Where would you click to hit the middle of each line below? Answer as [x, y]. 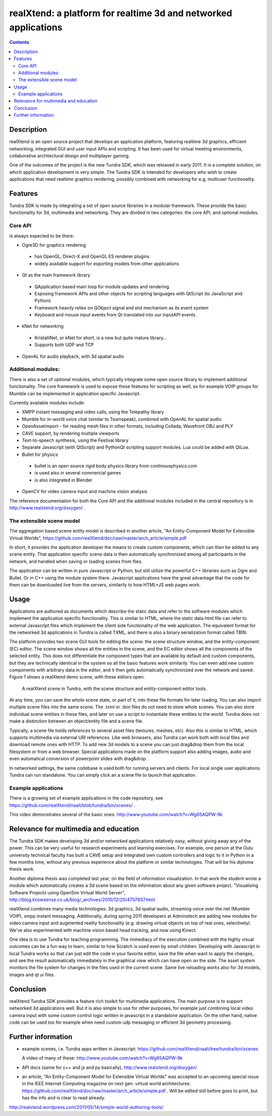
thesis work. [22, 869]
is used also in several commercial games [78, 473]
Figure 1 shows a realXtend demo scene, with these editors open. [77, 677]
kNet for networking [43, 326]
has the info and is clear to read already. [64, 1098]
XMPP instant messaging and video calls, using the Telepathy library [93, 412]
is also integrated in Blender [63, 480]
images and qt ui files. [32, 975]
